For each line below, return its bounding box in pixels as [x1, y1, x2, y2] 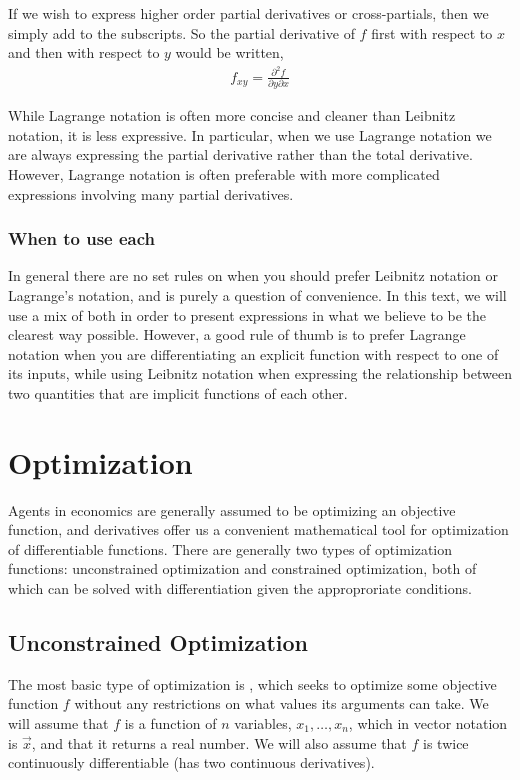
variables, [234, 713, 292, 734]
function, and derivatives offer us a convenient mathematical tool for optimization [8, 519, 509, 540]
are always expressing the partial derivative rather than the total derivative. [8, 144, 473, 165]
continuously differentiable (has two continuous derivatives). [8, 752, 375, 773]
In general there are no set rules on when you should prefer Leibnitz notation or [8, 265, 498, 286]
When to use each [8, 226, 156, 251]
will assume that [8, 713, 109, 734]
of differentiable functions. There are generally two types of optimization [8, 538, 453, 559]
